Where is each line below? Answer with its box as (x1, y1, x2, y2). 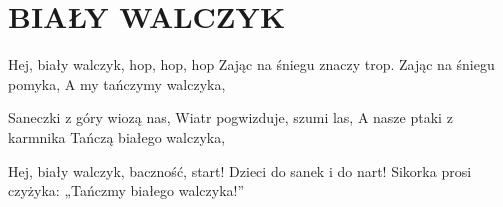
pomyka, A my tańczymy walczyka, (8, 73, 226, 94)
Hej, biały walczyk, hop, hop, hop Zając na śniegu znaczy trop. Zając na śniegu (8, 54, 495, 75)
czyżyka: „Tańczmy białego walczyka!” (8, 180, 245, 201)
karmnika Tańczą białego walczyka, (8, 126, 226, 147)
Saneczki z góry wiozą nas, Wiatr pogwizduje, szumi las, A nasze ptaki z (8, 107, 453, 128)
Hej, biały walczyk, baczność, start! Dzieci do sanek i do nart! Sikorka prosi (8, 160, 472, 181)
